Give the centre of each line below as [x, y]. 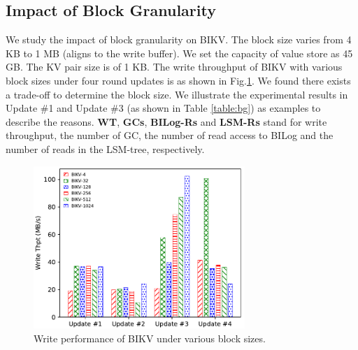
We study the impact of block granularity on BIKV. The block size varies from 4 [179, 39]
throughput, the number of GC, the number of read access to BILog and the [170, 135]
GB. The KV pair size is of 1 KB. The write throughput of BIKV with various [174, 67]
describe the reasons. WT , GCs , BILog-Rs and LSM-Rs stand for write [166, 121]
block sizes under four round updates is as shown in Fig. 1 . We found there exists [178, 80]
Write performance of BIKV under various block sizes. [150, 338]
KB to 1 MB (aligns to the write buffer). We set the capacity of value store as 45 [179, 53]
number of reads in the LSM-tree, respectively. [105, 148]
